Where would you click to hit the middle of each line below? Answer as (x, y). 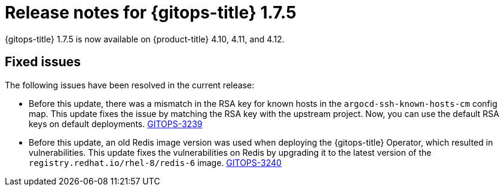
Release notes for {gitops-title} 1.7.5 (151, 13)
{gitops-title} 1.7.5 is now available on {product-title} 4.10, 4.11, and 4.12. (145, 39)
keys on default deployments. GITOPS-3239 (116, 124)
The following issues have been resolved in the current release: (130, 85)
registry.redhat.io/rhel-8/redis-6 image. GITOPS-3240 (155, 162)
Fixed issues (43, 62)
